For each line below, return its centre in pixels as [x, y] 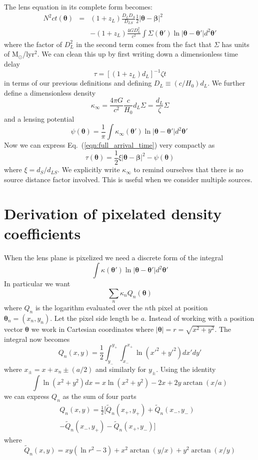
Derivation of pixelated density [113, 213]
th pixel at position [178, 308]
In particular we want [37, 284]
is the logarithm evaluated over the [89, 308]
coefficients [42, 233]
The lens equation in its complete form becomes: [78, 7]
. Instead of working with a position [199, 318]
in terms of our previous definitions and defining [78, 83]
